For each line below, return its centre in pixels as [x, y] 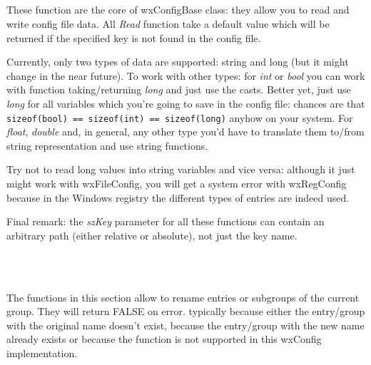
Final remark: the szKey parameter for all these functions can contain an [166, 221]
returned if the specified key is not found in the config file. [134, 37]
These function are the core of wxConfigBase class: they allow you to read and [178, 10]
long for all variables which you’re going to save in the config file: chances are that [186, 103]
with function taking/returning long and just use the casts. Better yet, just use [179, 89]
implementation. [42, 353]
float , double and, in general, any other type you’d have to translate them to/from [185, 132]
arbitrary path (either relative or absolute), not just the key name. [152, 235]
